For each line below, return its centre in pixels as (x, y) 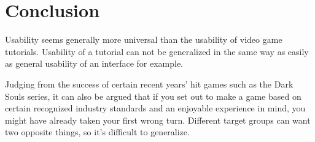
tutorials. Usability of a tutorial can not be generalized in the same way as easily (157, 51)
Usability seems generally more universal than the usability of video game (144, 39)
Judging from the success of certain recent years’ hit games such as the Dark (149, 84)
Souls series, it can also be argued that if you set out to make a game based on (153, 96)
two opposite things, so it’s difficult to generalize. (97, 132)
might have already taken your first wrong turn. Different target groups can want (158, 120)
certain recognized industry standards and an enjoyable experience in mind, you (155, 108)
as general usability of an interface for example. (94, 63)
